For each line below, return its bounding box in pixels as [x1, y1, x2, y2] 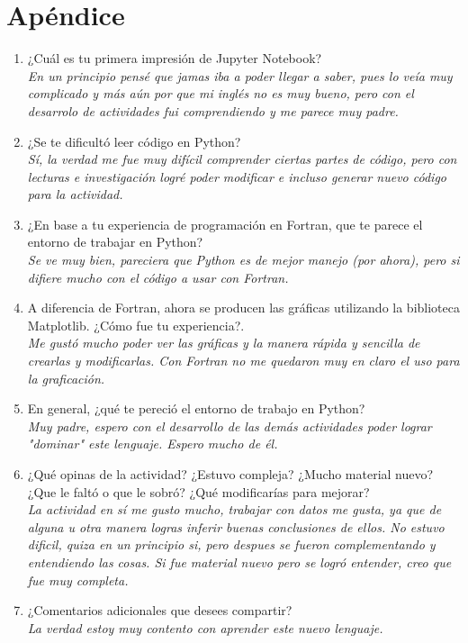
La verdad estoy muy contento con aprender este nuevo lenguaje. [27, 618, 383, 637]
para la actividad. [27, 185, 123, 204]
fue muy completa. [27, 570, 129, 589]
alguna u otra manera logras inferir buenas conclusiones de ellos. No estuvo [27, 517, 445, 536]
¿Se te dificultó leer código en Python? [27, 131, 241, 150]
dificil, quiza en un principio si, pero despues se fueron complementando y [27, 535, 436, 554]
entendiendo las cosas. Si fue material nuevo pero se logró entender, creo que [27, 552, 452, 571]
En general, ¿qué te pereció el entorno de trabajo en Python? [27, 399, 365, 418]
